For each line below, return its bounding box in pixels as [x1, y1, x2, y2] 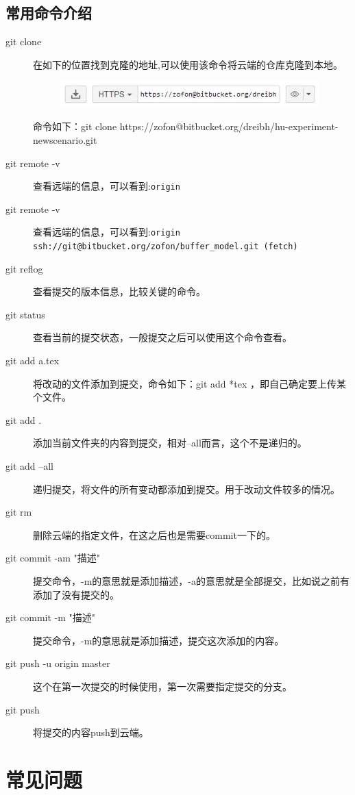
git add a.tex [5, 353, 60, 368]
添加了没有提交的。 [33, 587, 119, 601]
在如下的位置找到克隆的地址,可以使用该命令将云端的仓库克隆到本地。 [33, 57, 343, 71]
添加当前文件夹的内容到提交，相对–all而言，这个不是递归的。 [33, 436, 307, 450]
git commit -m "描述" [5, 610, 95, 624]
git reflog [5, 261, 43, 275]
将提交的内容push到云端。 [33, 725, 149, 740]
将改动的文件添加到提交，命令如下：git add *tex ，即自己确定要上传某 [33, 376, 346, 390]
